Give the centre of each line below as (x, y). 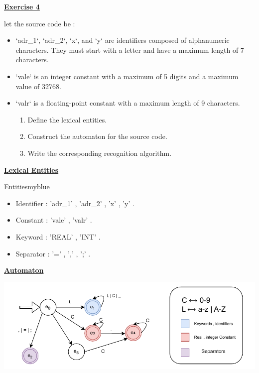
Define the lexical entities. (67, 119)
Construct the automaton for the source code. (97, 136)
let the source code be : (40, 23)
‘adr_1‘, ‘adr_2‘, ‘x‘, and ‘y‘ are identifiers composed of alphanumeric (123, 40)
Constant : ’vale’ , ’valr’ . (54, 220)
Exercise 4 (22, 6)
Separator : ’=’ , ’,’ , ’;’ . (53, 253)
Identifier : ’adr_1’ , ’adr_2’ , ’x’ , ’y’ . (75, 203)
